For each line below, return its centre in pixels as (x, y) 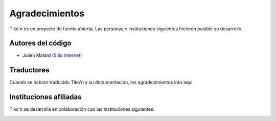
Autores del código (40, 43)
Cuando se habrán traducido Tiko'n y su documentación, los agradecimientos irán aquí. (102, 83)
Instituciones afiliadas (45, 97)
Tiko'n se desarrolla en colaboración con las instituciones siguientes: (82, 109)
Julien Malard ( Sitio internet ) (52, 55)
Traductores (29, 70)
